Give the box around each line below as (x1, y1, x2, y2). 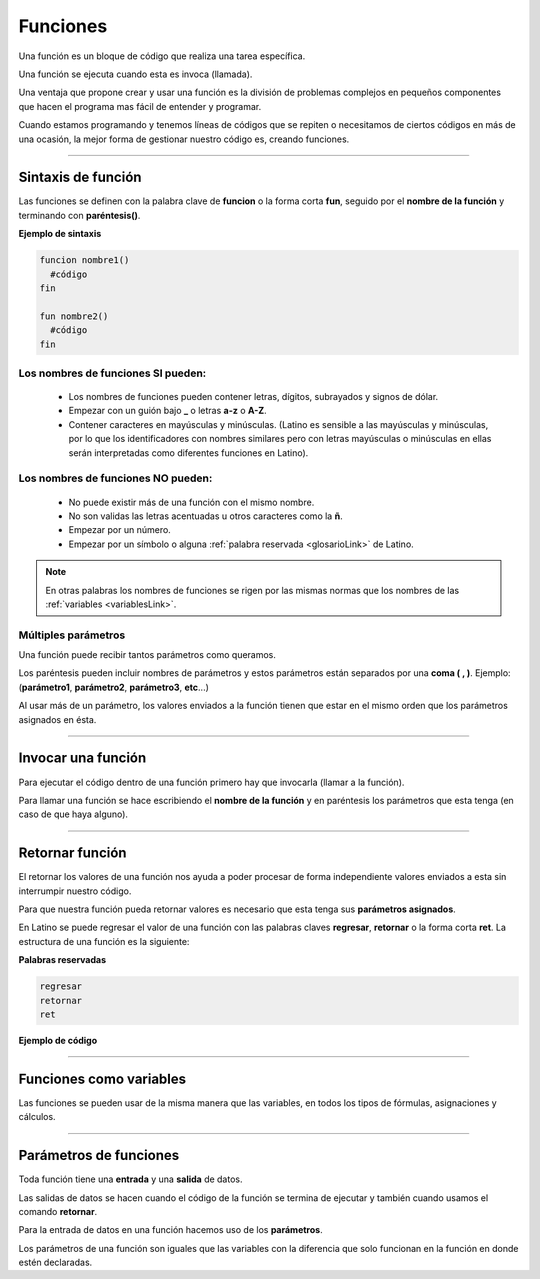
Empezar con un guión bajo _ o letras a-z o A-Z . (68, 405, 267, 417)
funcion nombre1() (39, 255, 130, 266)
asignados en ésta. (18, 713, 97, 725)
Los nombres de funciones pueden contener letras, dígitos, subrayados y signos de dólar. (68, 391, 439, 403)
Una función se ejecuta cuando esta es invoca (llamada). (18, 68, 253, 80)
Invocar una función (18, 750, 147, 767)
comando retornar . (18, 1205, 98, 1217)
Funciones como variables (18, 1070, 187, 1087)
